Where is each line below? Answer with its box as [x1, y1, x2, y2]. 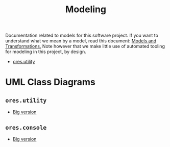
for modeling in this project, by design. [5, 48, 87, 55]
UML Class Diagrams [5, 77, 95, 88]
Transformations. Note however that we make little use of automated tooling [5, 43, 165, 50]
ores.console [5, 124, 47, 131]
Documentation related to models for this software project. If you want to [5, 32, 158, 39]
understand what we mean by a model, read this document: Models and [5, 38, 157, 44]
